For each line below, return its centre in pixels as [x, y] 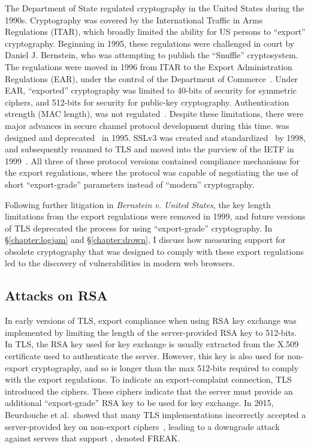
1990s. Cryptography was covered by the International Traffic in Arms [134, 19]
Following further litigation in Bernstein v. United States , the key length [138, 204]
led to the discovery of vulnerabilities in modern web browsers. [120, 263]
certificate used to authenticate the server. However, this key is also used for [145, 356]
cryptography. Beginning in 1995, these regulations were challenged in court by [150, 43]
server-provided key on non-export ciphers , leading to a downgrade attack [142, 426]
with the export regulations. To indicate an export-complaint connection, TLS [148, 379]
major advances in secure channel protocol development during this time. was [147, 125]
